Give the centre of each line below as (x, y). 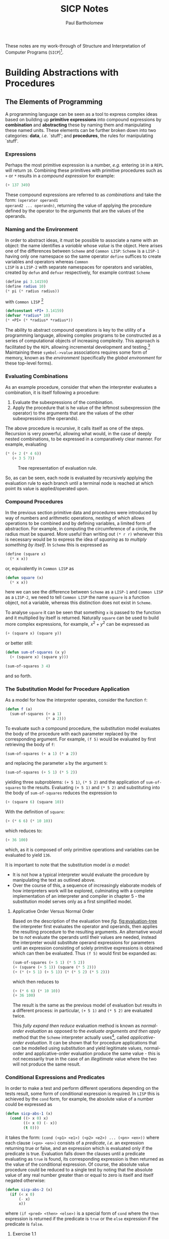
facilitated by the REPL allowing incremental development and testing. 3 (78, 346)
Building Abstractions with (62, 73)
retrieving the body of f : (30, 744)
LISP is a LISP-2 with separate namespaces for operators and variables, (79, 267)
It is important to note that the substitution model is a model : (68, 864)
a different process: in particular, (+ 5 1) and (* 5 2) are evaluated (82, 1011)
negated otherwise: (25, 1180)
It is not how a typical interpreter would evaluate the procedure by (81, 875)
